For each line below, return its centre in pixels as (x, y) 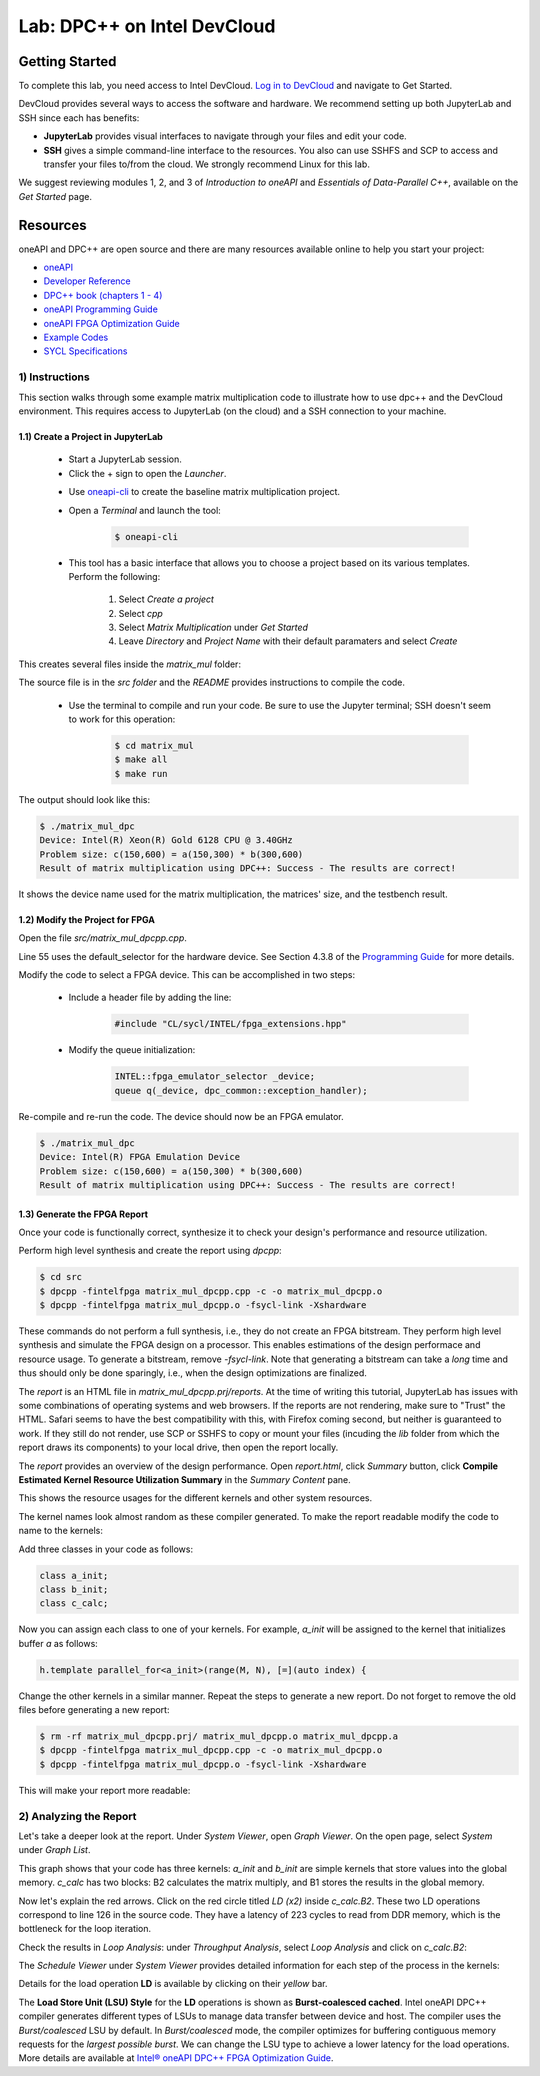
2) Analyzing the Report (77, 1816)
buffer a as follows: (58, 1643)
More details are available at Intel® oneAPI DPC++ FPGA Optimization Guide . (176, 2058)
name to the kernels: (61, 1531)
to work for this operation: (122, 719)
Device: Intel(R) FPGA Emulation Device (139, 1157)
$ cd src (61, 1277)
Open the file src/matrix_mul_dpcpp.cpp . (102, 938)
